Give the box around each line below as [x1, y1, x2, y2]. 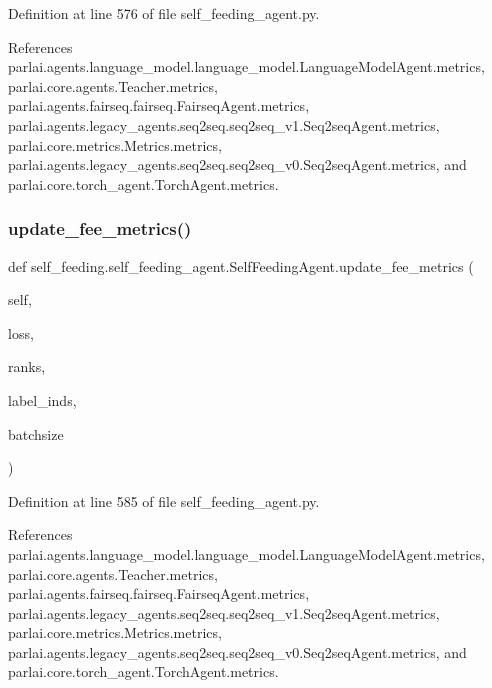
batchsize [8, 423, 64, 444]
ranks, [8, 356, 46, 377]
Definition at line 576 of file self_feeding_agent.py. [8, 3, 320, 23]
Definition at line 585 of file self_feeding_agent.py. [8, 490, 320, 511]
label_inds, [8, 389, 77, 410]
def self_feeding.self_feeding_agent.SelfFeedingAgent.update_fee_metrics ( [8, 255, 474, 276]
